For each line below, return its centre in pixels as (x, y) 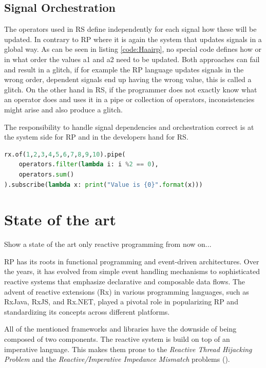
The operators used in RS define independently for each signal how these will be (130, 29)
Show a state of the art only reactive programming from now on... (108, 244)
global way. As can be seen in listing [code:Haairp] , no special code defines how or (133, 49)
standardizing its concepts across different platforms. (87, 311)
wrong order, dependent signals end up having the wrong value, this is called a (128, 79)
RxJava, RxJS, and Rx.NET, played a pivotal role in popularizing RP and (121, 302)
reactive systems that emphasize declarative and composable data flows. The (125, 282)
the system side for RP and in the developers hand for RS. (96, 137)
